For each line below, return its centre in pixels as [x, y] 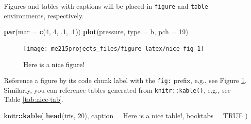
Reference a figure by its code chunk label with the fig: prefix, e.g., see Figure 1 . [125, 80]
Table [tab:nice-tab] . [34, 99]
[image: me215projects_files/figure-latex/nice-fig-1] [114, 48]
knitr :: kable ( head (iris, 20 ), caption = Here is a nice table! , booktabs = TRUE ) [126, 115]
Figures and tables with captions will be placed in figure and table [106, 6]
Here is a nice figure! [54, 64]
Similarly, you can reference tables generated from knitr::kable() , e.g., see [117, 90]
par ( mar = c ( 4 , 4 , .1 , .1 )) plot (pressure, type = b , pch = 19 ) [96, 32]
